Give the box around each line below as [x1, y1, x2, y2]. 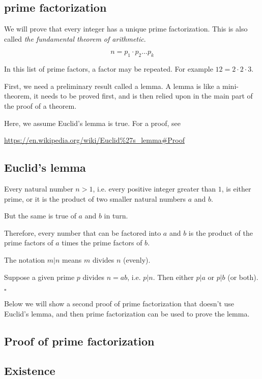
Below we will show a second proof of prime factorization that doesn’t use [4, 298, 235, 309]
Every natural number [4, 183, 73, 194]
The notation [4, 254, 45, 265]
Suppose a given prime [4, 271, 75, 282]
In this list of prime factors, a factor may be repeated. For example [4, 64, 213, 74]
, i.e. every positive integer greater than [93, 183, 216, 194]
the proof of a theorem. [4, 100, 77, 111]
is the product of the [188, 227, 253, 238]
